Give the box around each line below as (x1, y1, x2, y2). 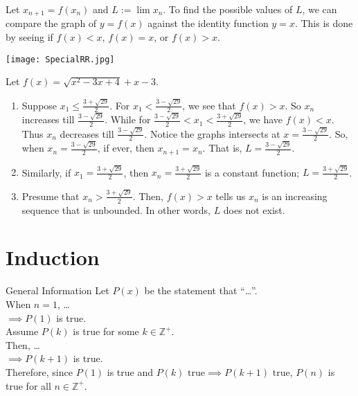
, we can (302, 2, 337, 16)
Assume (6, 324, 39, 339)
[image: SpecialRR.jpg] (6, 54, 115, 64)
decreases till (60, 126, 114, 141)
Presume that (21, 188, 80, 203)
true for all (6, 378, 51, 393)
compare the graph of (6, 16, 97, 30)
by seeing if (6, 30, 53, 44)
